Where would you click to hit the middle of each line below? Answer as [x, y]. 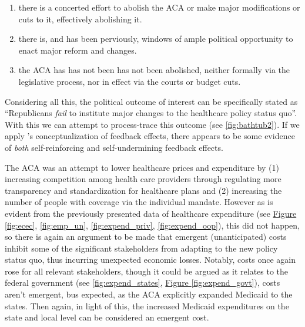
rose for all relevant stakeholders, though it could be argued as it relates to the [147, 271]
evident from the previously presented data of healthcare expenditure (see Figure [151, 213]
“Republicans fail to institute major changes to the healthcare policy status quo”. [151, 113]
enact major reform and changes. [78, 50]
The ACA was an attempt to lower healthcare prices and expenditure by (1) [142, 167]
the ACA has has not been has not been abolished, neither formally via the [154, 70]
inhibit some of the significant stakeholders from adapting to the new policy [141, 248]
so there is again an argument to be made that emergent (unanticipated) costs [146, 237]
